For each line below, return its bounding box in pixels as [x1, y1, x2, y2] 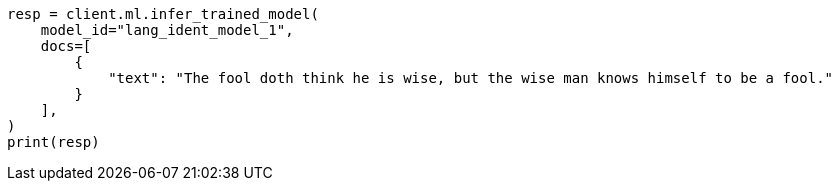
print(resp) [7, 134, 100, 150]
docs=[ [40, 38, 92, 54]
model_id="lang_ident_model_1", [40, 22, 294, 38]
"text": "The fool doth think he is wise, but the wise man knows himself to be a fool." [108, 70, 834, 86]
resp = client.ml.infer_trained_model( [7, 6, 319, 22]
